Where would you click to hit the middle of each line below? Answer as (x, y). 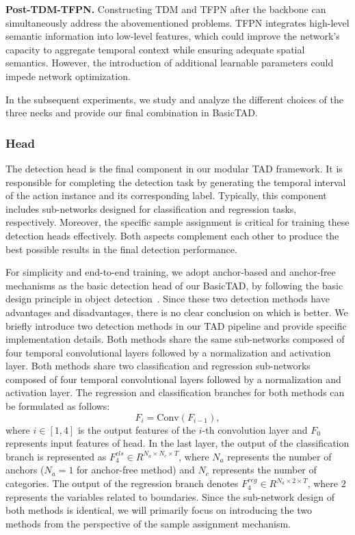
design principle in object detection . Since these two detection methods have (168, 299)
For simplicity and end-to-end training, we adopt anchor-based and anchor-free (171, 272)
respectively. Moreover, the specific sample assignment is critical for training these (177, 222)
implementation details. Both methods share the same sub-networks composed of (175, 339)
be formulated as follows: (58, 406)
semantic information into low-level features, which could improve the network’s (173, 36)
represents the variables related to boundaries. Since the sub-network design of (170, 496)
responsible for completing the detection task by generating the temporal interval (176, 182)
